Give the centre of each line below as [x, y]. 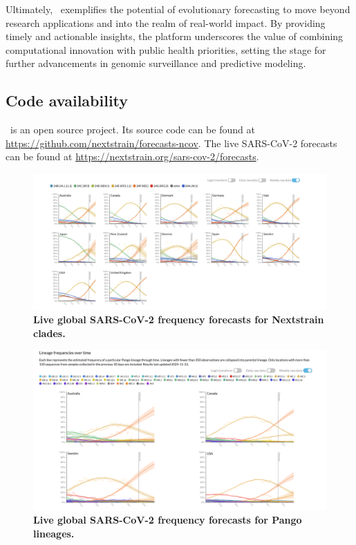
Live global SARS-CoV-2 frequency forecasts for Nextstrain [179, 319]
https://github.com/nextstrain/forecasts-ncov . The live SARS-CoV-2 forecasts [171, 143]
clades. [49, 333]
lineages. [54, 533]
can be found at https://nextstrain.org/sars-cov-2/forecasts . [132, 156]
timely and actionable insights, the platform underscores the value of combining [175, 36]
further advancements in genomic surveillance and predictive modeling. [156, 63]
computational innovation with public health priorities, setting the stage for [166, 49]
